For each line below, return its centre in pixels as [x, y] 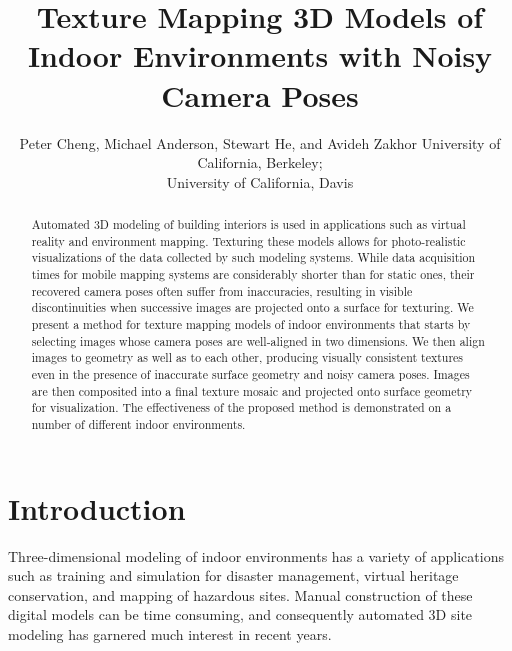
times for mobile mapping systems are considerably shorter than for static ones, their [253, 274]
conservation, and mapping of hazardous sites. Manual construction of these [240, 594]
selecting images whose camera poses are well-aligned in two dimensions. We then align [258, 340]
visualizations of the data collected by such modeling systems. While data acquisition [253, 257]
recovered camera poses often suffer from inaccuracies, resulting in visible [222, 290]
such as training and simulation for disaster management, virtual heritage [233, 575]
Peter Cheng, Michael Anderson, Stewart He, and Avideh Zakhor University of [260, 142]
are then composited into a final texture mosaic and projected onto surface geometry [252, 390]
